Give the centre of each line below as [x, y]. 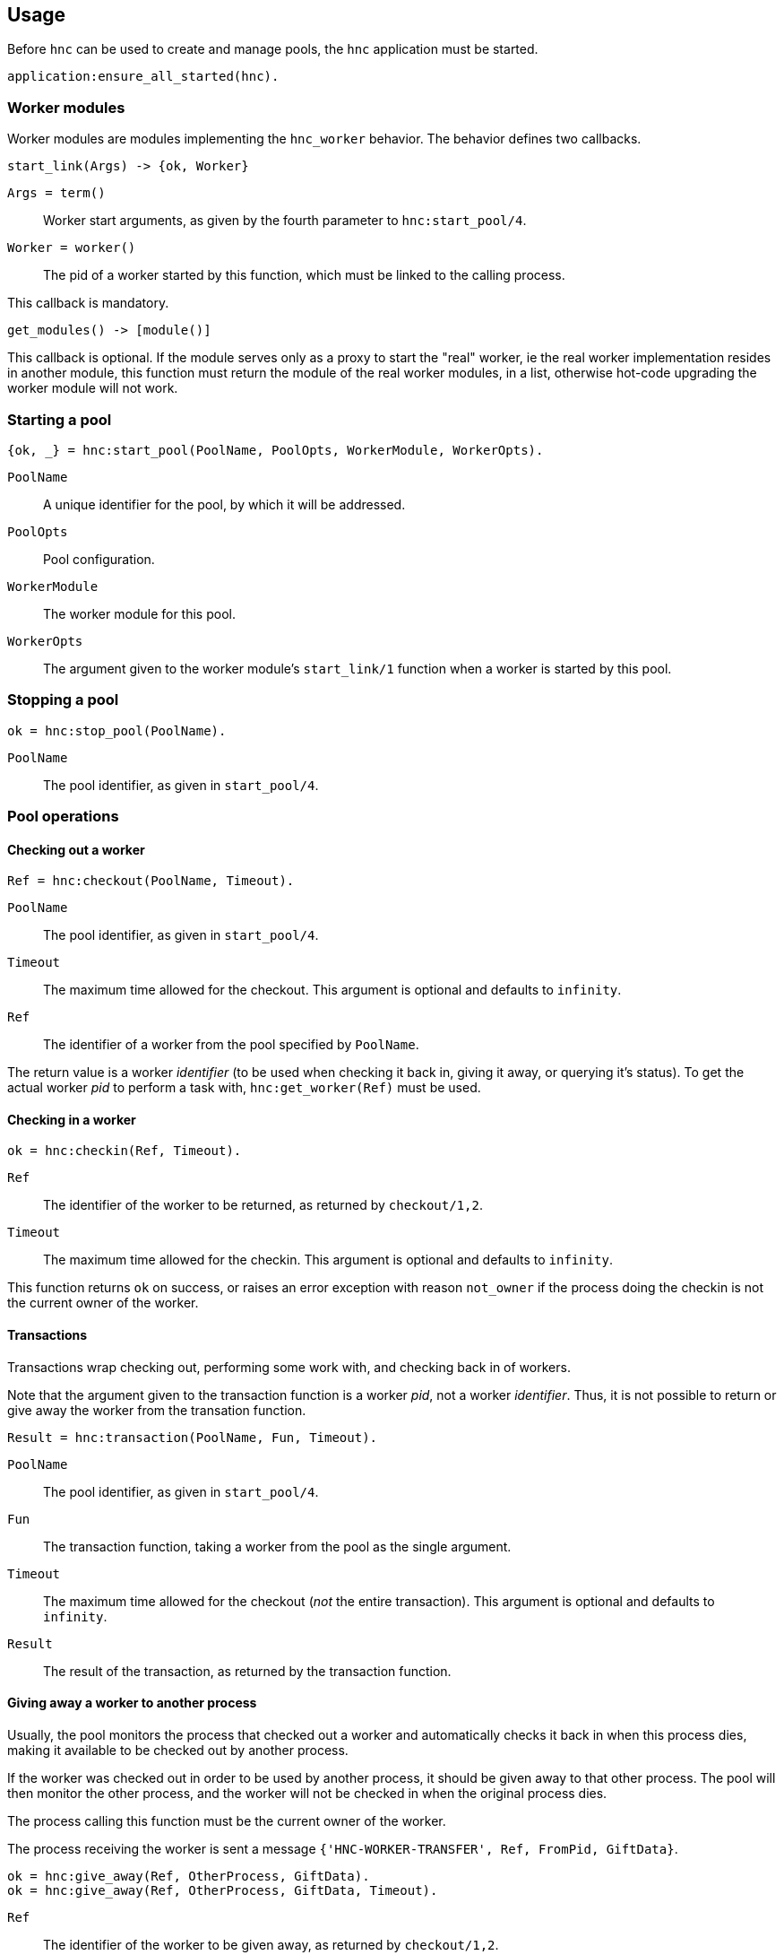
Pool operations [63, 817]
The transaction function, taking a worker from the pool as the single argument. [277, 1546]
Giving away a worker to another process [132, 1703]
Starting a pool [60, 419]
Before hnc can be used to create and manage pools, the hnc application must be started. [273, 49]
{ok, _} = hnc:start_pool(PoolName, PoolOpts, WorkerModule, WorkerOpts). [276, 450]
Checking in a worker [72, 1119]
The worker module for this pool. [139, 613]
